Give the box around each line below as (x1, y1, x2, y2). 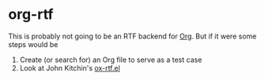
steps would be (8, 39, 59, 49)
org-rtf (8, 5, 54, 24)
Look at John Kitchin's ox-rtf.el (19, 63, 120, 72)
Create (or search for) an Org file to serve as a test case (19, 55, 203, 64)
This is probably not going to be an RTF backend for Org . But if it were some (8, 31, 257, 41)
